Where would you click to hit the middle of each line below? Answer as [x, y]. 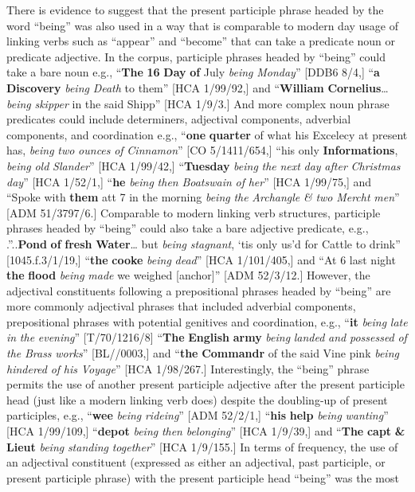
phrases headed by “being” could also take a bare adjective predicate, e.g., [188, 228]
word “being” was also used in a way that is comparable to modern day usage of [203, 25]
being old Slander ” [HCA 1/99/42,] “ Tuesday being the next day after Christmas [204, 165]
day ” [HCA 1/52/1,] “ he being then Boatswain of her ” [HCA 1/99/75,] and [189, 181]
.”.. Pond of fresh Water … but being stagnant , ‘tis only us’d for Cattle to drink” [204, 243]
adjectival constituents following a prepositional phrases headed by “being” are [199, 290]
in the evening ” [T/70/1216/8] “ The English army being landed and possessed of [207, 337]
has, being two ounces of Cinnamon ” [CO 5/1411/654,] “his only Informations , [202, 150]
